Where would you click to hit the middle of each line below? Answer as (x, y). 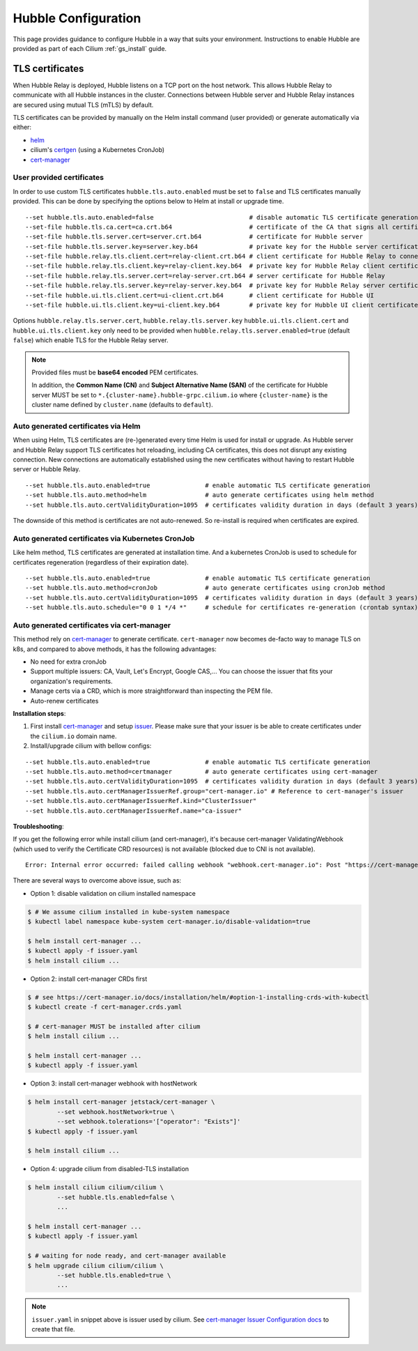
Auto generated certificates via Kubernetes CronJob (104, 538)
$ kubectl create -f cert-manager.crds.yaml (105, 1007)
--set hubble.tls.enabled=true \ (114, 1275)
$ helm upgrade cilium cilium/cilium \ (95, 1266)
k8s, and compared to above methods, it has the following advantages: (115, 649)
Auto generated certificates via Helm (77, 426)
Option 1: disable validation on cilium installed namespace (113, 893)
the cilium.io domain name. (74, 736)
